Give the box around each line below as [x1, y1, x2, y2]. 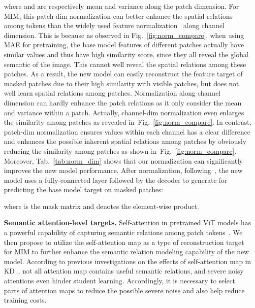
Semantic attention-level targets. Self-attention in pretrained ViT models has [4, 217, 251, 228]
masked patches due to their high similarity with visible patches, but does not [4, 78, 239, 88]
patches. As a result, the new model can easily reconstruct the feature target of [4, 68, 243, 79]
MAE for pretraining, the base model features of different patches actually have [4, 39, 244, 50]
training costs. [4, 295, 47, 305]
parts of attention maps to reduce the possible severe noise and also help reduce [4, 285, 245, 295]
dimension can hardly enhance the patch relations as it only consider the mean [4, 97, 242, 107]
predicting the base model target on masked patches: [4, 184, 163, 195]
